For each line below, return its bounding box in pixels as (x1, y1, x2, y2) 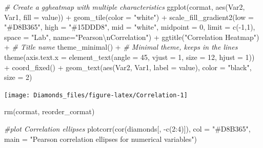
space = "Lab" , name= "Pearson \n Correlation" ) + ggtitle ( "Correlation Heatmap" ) (4, 31, 259, 42)
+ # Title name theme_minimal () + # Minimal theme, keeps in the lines (4, 41, 238, 52)
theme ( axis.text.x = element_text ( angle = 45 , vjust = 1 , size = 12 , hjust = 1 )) (4, 51, 255, 62)
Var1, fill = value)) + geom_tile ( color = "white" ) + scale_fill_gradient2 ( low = (4, 11, 254, 22)
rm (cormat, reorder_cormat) (4, 106, 95, 117)
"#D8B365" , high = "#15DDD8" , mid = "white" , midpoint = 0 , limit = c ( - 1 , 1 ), (4, 22, 255, 32)
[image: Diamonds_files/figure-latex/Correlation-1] (4, 91, 188, 99)
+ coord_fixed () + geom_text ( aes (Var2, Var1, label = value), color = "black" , (4, 61, 252, 72)
